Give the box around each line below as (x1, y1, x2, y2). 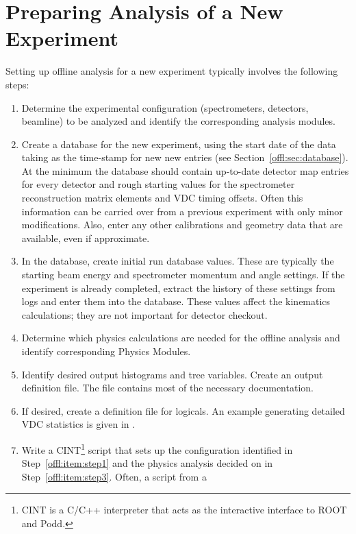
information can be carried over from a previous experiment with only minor (21, 204, 343, 218)
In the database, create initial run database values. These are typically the (21, 254, 334, 268)
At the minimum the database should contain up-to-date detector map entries (21, 163, 349, 178)
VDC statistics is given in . (21, 417, 136, 431)
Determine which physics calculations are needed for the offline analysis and (21, 330, 340, 345)
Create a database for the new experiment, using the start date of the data (21, 136, 336, 151)
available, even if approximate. (21, 230, 150, 245)
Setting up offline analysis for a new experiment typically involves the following (5, 64, 338, 78)
